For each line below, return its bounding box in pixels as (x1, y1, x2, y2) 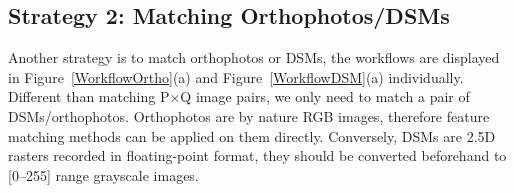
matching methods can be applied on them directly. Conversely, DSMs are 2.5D (8, 125, 496, 146)
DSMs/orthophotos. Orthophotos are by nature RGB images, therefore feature (8, 105, 490, 126)
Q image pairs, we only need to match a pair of (180, 86, 470, 107)
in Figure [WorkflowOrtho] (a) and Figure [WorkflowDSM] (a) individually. (8, 66, 464, 87)
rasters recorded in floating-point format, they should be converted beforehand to (8, 145, 507, 166)
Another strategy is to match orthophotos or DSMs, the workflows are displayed (8, 47, 500, 68)
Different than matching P (8, 86, 170, 107)
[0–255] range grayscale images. (8, 164, 199, 185)
